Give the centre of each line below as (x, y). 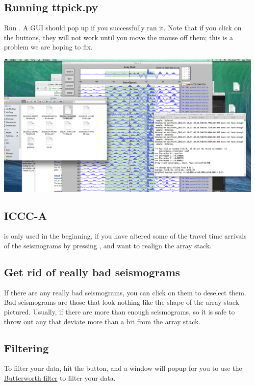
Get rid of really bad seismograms (92, 272)
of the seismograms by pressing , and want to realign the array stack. (108, 246)
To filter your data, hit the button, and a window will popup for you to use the (123, 368)
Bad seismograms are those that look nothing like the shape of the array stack (122, 302)
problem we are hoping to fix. (48, 47)
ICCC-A (25, 215)
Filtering (26, 348)
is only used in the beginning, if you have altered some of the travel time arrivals (125, 236)
